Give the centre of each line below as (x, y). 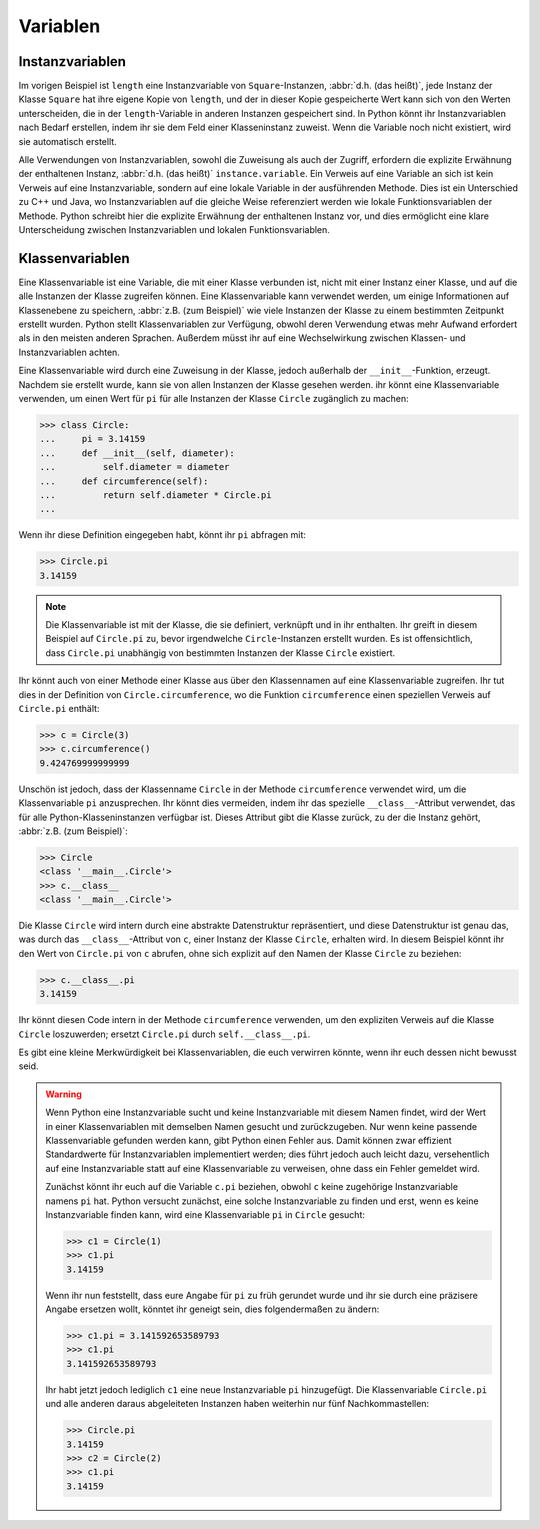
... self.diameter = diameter (134, 467)
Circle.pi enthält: (59, 709)
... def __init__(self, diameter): (137, 453)
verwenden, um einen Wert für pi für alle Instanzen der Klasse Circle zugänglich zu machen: (213, 398)
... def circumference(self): (124, 481)
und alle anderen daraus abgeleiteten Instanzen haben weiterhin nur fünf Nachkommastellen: (237, 1404)
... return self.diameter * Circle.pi (155, 494)
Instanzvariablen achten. (69, 352)
